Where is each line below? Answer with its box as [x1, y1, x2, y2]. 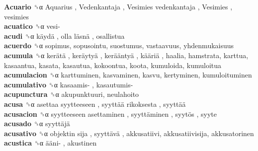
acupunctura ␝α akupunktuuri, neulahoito [4, 89, 139, 99]
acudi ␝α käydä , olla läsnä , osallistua [4, 30, 125, 41]
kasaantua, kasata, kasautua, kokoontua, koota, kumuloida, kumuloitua [4, 60, 222, 70]
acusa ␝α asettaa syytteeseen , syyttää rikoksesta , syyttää [4, 98, 186, 109]
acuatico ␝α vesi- [4, 21, 60, 31]
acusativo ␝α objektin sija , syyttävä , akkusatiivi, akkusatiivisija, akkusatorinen [4, 128, 254, 138]
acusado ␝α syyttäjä [4, 118, 70, 129]
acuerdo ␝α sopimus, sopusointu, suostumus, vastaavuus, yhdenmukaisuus [4, 40, 234, 51]
